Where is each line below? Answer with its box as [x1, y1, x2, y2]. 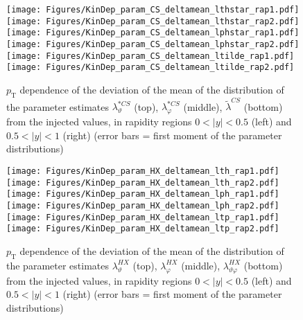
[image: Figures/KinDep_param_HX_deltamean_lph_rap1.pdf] [6, 189, 279, 199]
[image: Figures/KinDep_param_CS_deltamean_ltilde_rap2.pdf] [6, 62, 295, 73]
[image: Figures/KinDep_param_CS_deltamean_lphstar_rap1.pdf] [6, 28, 300, 38]
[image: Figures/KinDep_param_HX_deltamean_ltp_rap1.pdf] [6, 212, 279, 222]
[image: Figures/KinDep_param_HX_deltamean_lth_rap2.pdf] [6, 177, 279, 188]
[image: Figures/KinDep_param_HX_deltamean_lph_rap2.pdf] [6, 201, 279, 211]
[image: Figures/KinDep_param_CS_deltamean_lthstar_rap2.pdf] [6, 16, 300, 26]
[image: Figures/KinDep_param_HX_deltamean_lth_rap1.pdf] [6, 166, 279, 177]
